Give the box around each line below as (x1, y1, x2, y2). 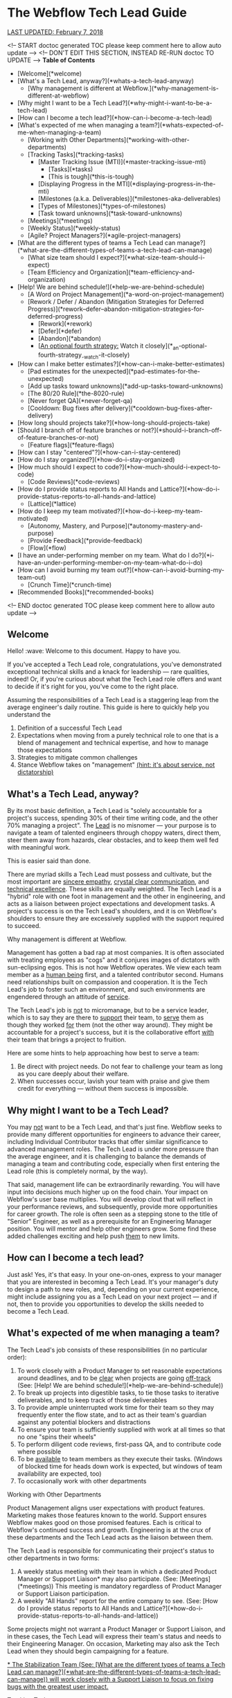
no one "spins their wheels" (17, 1432, 97, 1441)
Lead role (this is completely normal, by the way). (7, 1167, 148, 1175)
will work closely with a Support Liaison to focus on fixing (49, 1674, 213, 1683)
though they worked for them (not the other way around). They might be (7, 1021, 213, 1029)
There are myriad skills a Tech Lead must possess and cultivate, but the (7, 870, 213, 879)
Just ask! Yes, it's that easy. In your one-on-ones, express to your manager (7, 1270, 222, 1278)
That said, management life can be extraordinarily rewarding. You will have (7, 1180, 220, 1188)
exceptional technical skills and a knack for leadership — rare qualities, (7, 668, 210, 676)
